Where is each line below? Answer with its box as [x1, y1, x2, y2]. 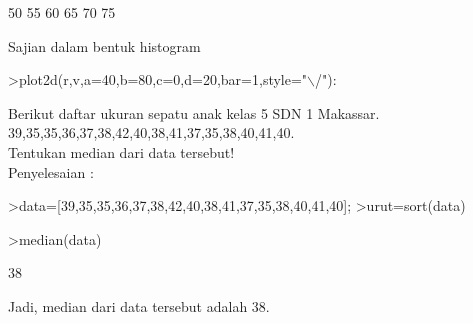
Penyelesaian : [8, 161, 94, 182]
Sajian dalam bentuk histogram [8, 35, 201, 56]
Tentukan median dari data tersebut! [8, 141, 235, 162]
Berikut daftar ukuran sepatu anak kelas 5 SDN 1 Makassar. [8, 102, 380, 123]
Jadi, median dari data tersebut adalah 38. [8, 295, 270, 316]
